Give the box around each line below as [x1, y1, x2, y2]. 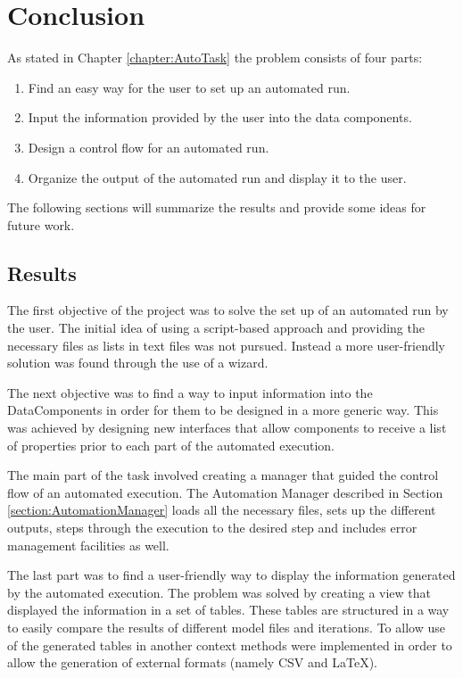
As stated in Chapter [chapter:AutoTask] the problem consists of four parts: [7, 48, 423, 67]
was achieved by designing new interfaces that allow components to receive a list [7, 418, 447, 437]
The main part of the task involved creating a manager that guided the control [7, 466, 439, 484]
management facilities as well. [7, 535, 169, 554]
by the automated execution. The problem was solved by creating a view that [7, 583, 432, 601]
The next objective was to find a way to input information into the [7, 383, 373, 401]
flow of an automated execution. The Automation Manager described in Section [7, 483, 443, 501]
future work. [7, 215, 75, 234]
